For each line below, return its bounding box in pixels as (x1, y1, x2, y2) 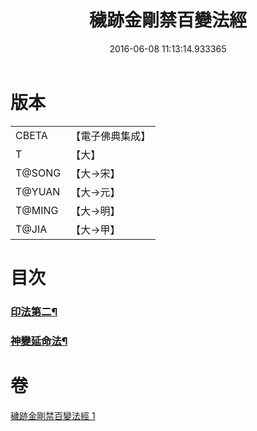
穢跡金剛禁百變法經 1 (10, 409, 96, 421)
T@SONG (15, 166, 62, 180)
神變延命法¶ (10, 334, 68, 348)
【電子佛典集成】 (70, 129, 152, 143)
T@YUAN (15, 184, 61, 198)
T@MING (15, 203, 59, 217)
